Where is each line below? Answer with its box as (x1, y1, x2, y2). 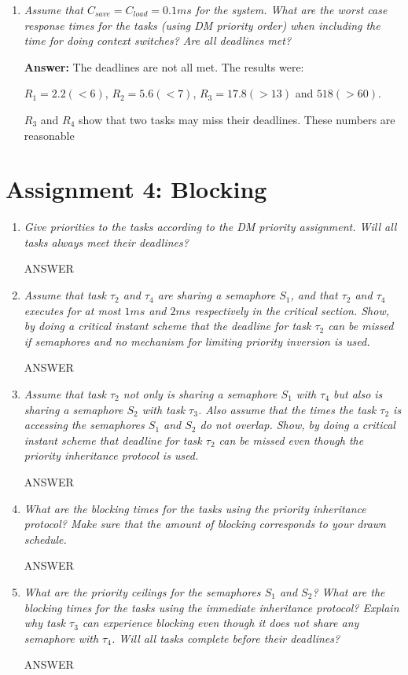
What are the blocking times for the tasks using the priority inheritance (24, 500, 366, 516)
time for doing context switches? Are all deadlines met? (24, 32, 292, 49)
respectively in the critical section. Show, (194, 302, 390, 318)
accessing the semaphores (24, 416, 145, 433)
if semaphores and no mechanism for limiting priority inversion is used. (24, 332, 370, 349)
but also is (333, 386, 383, 402)
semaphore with (24, 629, 99, 646)
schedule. (24, 530, 67, 547)
